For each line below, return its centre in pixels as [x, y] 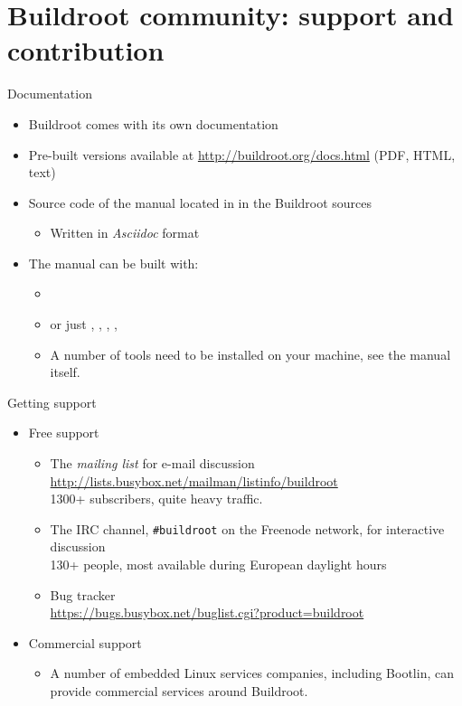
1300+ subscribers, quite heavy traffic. [156, 499]
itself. [65, 372]
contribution [86, 50]
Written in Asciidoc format [125, 233]
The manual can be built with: [113, 263]
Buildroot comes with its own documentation [153, 123]
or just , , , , [84, 324]
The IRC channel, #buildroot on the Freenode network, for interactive [247, 528]
